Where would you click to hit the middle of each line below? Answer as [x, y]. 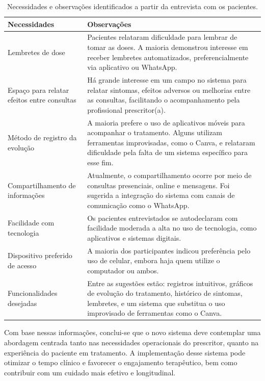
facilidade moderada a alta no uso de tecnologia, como [172, 228]
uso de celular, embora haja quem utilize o [154, 260]
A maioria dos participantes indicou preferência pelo [169, 250]
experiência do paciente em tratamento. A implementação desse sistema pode [125, 352]
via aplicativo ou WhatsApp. [132, 67]
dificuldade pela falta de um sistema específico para [168, 152]
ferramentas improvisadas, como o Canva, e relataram [171, 142]
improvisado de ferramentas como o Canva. [155, 313]
